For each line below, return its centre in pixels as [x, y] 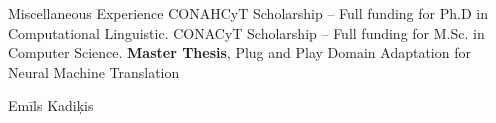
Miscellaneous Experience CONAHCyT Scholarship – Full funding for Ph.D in [248, 13]
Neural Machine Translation [94, 71]
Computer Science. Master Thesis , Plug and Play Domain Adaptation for [239, 52]
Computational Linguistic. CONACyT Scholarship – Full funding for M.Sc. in [246, 32]
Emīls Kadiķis [51, 105]
